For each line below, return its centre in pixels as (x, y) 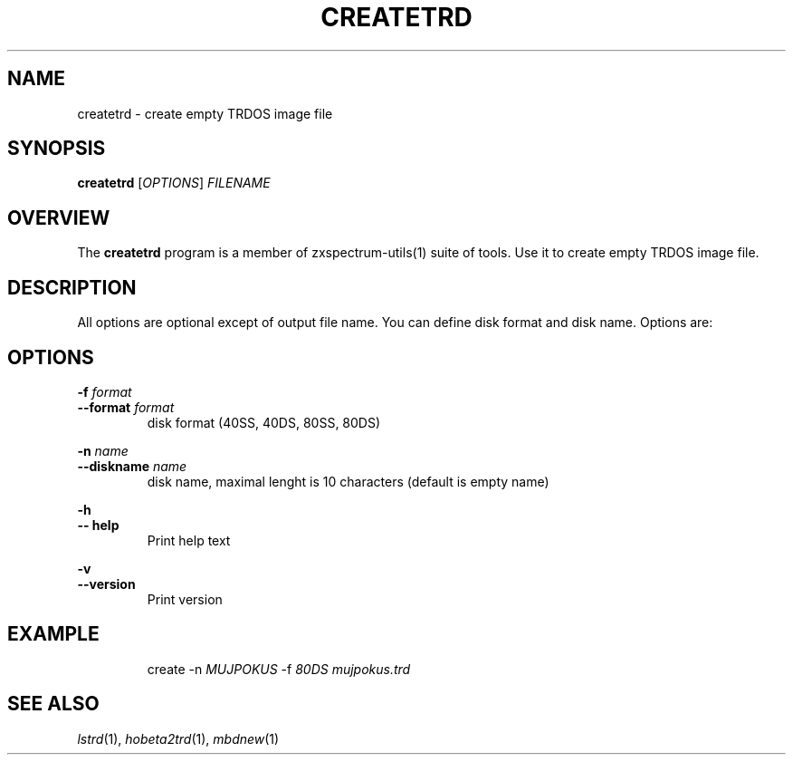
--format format (126, 407)
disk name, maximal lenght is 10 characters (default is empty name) (348, 481)
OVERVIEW (59, 217)
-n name (103, 450)
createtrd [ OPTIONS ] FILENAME (174, 183)
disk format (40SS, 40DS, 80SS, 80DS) (264, 422)
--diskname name (132, 466)
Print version (185, 599)
